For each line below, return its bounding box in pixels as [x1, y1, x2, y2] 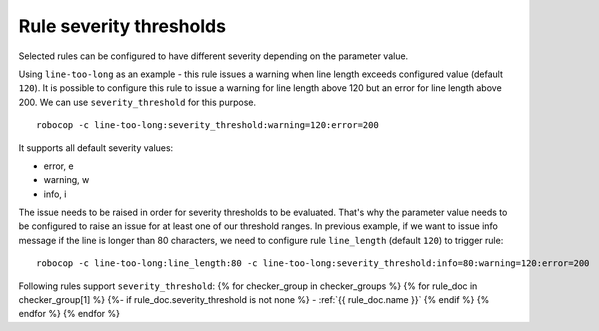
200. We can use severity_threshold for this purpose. [18, 96, 257, 108]
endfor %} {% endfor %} [18, 308, 120, 320]
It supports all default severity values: [18, 141, 174, 154]
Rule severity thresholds [18, 15, 227, 37]
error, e [43, 160, 74, 172]
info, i [43, 188, 67, 200]
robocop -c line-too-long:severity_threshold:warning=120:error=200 [36, 120, 379, 131]
